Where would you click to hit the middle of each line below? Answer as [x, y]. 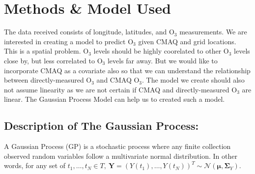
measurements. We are [213, 32]
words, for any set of [35, 165]
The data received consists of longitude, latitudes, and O [89, 32]
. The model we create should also [193, 80]
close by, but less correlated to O [53, 60]
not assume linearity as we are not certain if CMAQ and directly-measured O [121, 89]
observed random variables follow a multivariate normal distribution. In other [121, 156]
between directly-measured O [48, 80]
